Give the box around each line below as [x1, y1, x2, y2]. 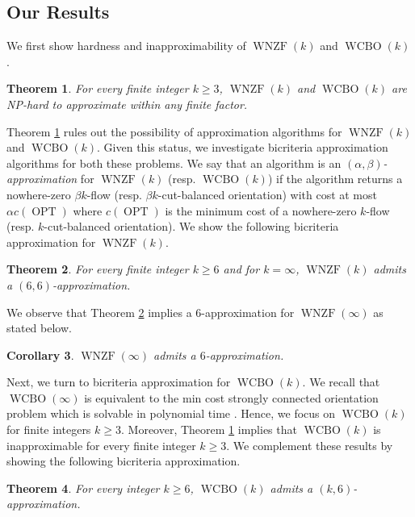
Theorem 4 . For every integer [6, 479, 160, 496]
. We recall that [302, 373, 380, 390]
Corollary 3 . [6, 346, 74, 363]
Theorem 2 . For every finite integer [6, 261, 189, 277]
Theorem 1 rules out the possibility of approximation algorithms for [6, 123, 342, 140]
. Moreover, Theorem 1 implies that [121, 421, 297, 438]
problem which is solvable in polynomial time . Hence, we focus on [6, 405, 336, 422]
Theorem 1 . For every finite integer [6, 80, 189, 97]
